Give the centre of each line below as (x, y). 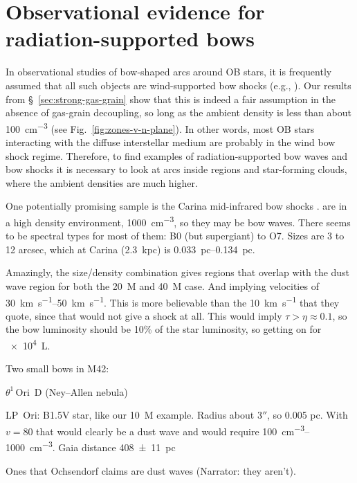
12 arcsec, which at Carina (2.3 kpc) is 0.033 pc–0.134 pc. (130, 249)
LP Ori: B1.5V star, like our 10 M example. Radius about (130, 415)
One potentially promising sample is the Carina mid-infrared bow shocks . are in (176, 206)
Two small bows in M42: (57, 368)
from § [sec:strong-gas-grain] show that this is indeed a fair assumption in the (171, 99)
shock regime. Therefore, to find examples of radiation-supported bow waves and (177, 155)
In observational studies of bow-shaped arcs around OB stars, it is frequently (169, 72)
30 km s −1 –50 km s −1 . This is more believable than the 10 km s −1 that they (173, 301)
